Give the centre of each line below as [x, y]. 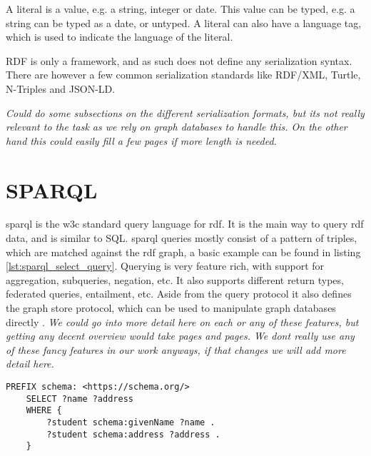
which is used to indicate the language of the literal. [120, 37]
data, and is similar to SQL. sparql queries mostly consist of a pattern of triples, [182, 238]
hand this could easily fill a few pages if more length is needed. [141, 140]
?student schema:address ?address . [133, 434]
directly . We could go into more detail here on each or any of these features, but [182, 321]
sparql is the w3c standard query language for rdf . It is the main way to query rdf [185, 224]
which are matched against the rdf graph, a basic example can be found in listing [183, 252]
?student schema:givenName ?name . [131, 422]
